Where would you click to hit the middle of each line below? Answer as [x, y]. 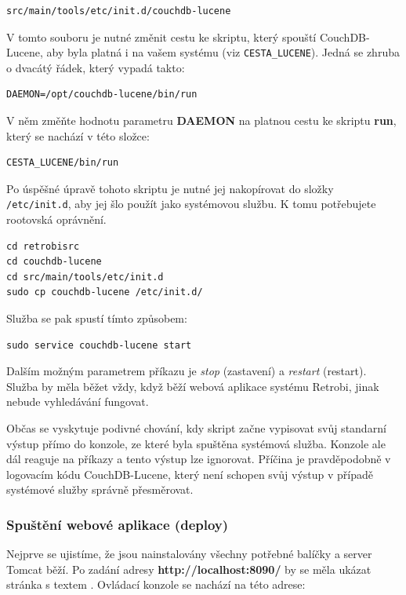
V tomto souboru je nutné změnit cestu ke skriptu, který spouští [161, 37]
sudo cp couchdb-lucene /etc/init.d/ [105, 292]
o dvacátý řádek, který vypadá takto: [96, 67]
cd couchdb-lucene [54, 262]
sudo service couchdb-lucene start [99, 345]
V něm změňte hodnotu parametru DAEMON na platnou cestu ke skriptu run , [201, 120]
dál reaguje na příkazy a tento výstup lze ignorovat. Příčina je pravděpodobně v [199, 459]
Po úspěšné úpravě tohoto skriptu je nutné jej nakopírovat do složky [170, 188]
